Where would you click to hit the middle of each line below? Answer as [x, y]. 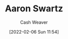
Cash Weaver [34, 22]
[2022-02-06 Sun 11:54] [34, 32]
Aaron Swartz [34, 9]
